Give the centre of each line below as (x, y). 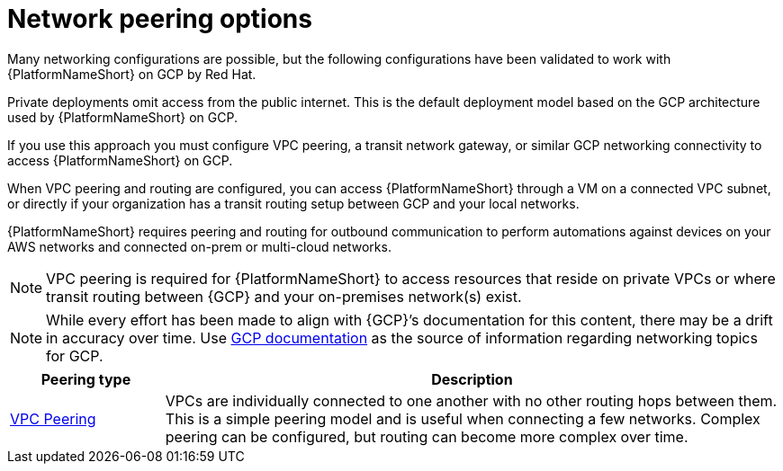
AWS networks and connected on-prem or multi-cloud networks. (199, 246)
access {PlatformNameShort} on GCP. (120, 160)
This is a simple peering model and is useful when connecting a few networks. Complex (463, 418)
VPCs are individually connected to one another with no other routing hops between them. (471, 400)
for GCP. (75, 355)
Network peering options (160, 19)
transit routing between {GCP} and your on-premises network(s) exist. (284, 296)
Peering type (86, 379)
